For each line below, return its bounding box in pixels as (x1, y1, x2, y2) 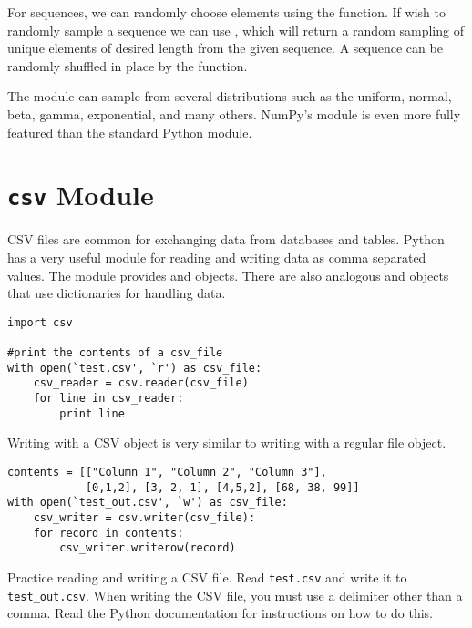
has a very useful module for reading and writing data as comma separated (7, 248, 426, 266)
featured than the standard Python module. (7, 122, 252, 141)
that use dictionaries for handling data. (7, 283, 226, 303)
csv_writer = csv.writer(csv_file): (33, 510, 256, 524)
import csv (7, 315, 73, 329)
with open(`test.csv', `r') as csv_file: (7, 361, 262, 375)
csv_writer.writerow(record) (59, 541, 236, 555)
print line (59, 407, 125, 420)
